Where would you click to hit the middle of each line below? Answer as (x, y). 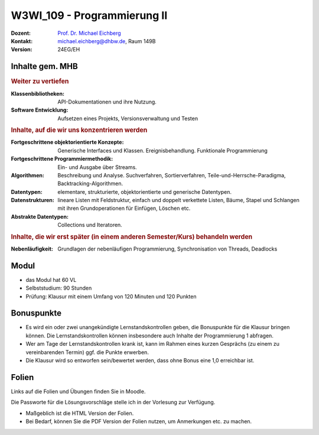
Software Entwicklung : (40, 110)
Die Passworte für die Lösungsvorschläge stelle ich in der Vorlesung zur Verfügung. (113, 402)
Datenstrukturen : (32, 200)
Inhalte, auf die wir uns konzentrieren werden (79, 130)
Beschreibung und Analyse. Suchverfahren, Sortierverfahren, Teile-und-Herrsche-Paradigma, (172, 175)
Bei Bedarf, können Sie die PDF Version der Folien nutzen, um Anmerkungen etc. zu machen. (139, 421)
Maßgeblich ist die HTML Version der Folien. (80, 413)
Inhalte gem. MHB (44, 66)
